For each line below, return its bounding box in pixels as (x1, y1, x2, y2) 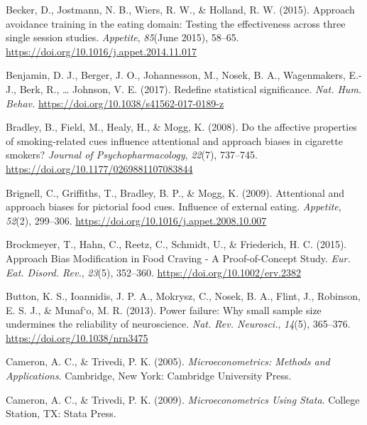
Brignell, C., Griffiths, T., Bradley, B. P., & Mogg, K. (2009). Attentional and (6, 185, 345, 200)
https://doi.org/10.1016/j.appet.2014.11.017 (6, 43, 197, 58)
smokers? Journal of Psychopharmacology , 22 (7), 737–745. (6, 147, 258, 162)
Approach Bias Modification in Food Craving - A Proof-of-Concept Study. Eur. (6, 250, 351, 265)
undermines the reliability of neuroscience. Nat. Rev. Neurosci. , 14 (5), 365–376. (6, 316, 351, 331)
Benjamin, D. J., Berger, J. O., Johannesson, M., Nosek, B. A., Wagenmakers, (6, 68, 346, 82)
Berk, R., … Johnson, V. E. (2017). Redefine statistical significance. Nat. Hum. (19, 81, 362, 96)
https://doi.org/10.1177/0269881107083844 (6, 161, 193, 176)
